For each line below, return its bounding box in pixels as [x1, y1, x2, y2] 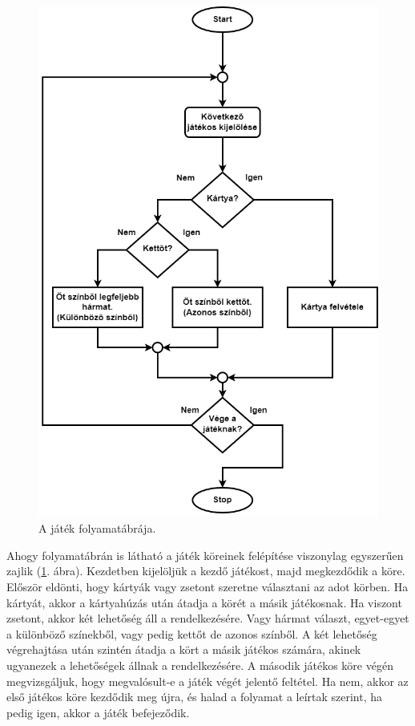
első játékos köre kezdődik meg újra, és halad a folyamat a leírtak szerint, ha [6, 688, 383, 705]
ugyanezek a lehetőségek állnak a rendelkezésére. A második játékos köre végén [6, 656, 393, 673]
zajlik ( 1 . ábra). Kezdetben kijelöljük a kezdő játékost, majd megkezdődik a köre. [6, 562, 405, 579]
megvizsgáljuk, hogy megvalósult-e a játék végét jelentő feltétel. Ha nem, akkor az [6, 672, 409, 689]
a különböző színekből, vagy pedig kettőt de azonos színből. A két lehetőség [6, 625, 377, 642]
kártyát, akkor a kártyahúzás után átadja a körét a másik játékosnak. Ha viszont [6, 594, 402, 610]
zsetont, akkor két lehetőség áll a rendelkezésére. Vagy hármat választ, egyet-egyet [6, 610, 409, 627]
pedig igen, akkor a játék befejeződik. [6, 704, 190, 720]
